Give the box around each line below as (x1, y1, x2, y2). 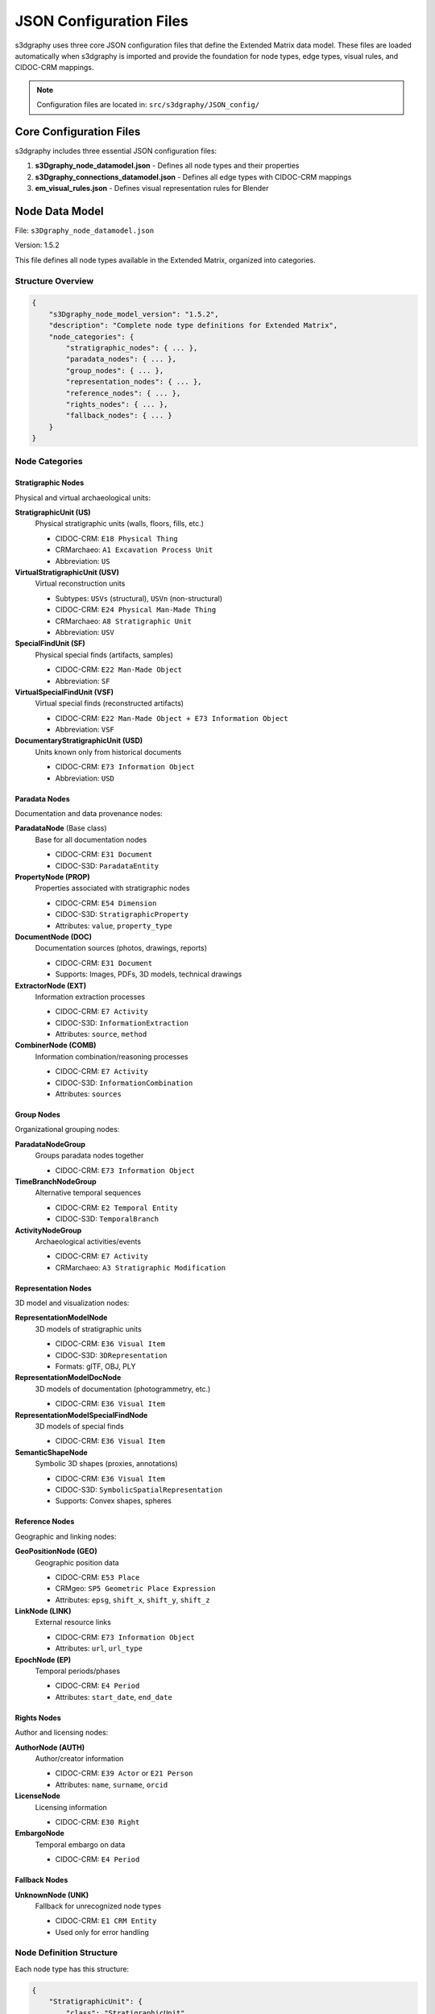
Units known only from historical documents (35, 747, 182, 756)
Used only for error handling (55, 1927, 149, 1937)
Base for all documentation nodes (35, 835, 147, 844)
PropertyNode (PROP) (14, 872, 90, 881)
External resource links (35, 1618, 112, 1627)
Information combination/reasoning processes (35, 1051, 188, 1061)
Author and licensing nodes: (14, 1728, 109, 1738)
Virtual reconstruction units (35, 578, 126, 588)
